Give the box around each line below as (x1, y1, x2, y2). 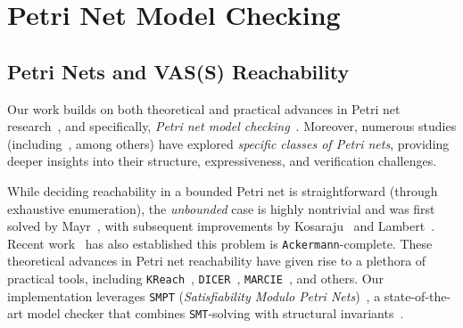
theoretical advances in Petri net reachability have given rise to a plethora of (7, 251, 426, 270)
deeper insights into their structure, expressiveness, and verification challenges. (7, 152, 437, 170)
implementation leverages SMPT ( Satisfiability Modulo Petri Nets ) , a (7, 286, 381, 305)
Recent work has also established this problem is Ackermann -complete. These (7, 234, 433, 252)
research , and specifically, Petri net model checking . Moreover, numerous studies (7, 117, 457, 135)
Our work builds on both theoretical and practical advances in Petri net (7, 99, 401, 118)
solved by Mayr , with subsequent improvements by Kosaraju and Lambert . (7, 217, 435, 235)
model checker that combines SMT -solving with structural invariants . (27, 304, 404, 323)
